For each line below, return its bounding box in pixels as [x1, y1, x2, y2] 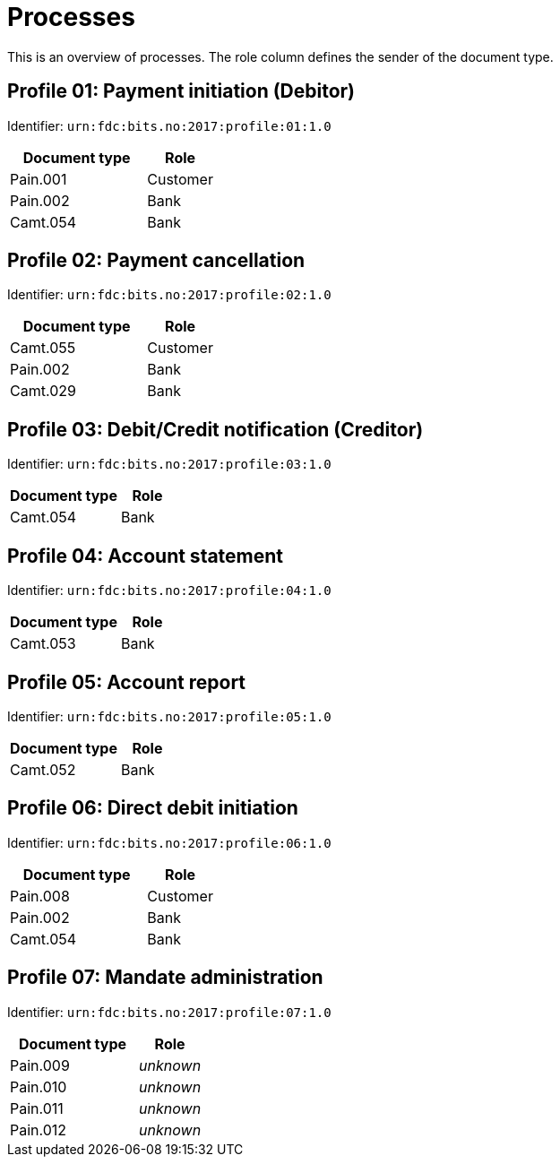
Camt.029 [10, 382, 76, 401]
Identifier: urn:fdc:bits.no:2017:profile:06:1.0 [7, 834, 332, 850]
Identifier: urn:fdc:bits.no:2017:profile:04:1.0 [7, 582, 332, 599]
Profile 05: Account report [7, 670, 246, 694]
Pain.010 [10, 1077, 67, 1096]
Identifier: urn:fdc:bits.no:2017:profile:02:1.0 [7, 287, 332, 303]
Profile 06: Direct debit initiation [7, 797, 298, 820]
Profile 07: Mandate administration [7, 966, 323, 989]
